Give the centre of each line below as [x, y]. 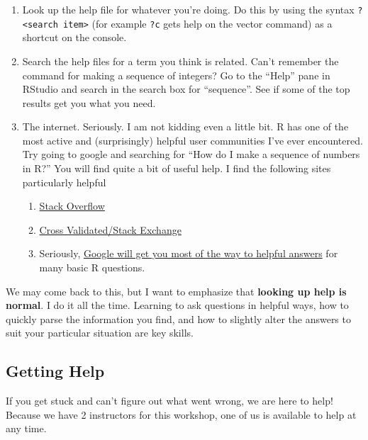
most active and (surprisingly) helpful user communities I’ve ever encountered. [193, 140]
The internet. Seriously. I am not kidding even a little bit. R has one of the [185, 126]
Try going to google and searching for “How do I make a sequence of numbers [191, 154]
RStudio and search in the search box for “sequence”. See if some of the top [186, 89]
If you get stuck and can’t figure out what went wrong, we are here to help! [169, 401]
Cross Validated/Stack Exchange [110, 229]
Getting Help [55, 371]
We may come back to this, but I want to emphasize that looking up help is [176, 291]
